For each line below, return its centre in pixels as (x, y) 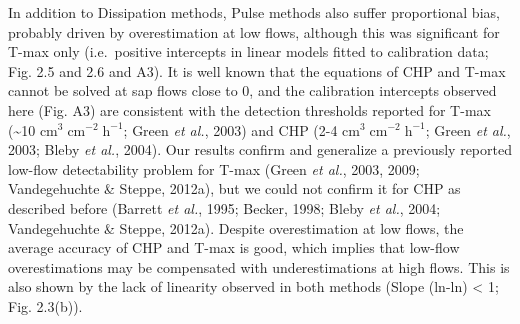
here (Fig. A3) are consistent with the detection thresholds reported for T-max (249, 109)
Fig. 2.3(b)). (45, 305)
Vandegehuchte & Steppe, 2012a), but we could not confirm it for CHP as (234, 188)
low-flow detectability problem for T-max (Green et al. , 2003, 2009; (214, 168)
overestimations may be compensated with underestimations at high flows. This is (259, 266)
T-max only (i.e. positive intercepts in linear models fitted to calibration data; (248, 51)
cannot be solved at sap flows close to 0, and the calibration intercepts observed (252, 90)
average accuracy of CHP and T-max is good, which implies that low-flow (234, 247)
